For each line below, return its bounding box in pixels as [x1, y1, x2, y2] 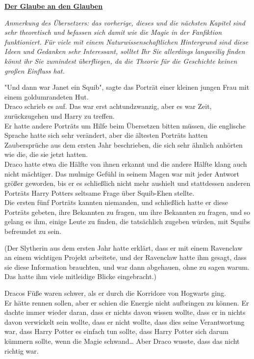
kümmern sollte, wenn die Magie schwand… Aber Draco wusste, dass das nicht [4, 336, 240, 346]
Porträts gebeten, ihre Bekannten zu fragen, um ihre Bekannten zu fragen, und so [4, 206, 251, 217]
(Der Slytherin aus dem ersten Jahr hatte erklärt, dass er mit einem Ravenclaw [4, 242, 243, 253]
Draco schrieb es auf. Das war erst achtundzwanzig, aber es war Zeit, [4, 101, 212, 111]
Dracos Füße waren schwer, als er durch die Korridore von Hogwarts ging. [4, 288, 226, 298]
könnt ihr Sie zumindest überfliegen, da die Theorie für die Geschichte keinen [4, 55, 237, 66]
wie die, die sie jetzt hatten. [4, 149, 88, 159]
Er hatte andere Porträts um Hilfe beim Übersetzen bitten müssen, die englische [4, 120, 246, 130]
